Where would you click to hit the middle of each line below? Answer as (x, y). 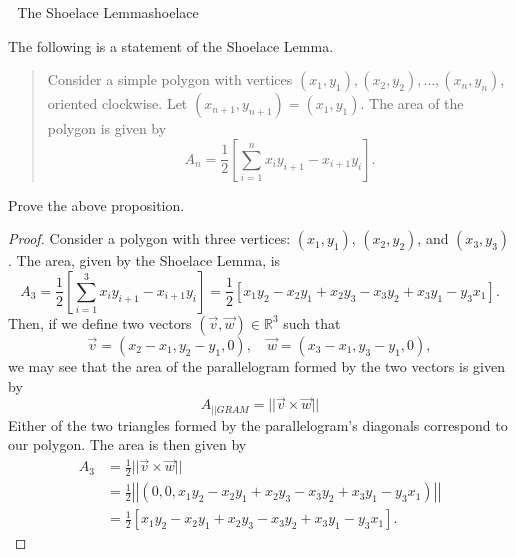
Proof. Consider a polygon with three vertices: (149, 238)
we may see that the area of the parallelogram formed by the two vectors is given (256, 365)
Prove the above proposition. (96, 204)
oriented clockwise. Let (117, 103)
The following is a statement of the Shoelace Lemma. (171, 45)
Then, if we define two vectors (100, 322)
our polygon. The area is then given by (127, 444)
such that (312, 322)
